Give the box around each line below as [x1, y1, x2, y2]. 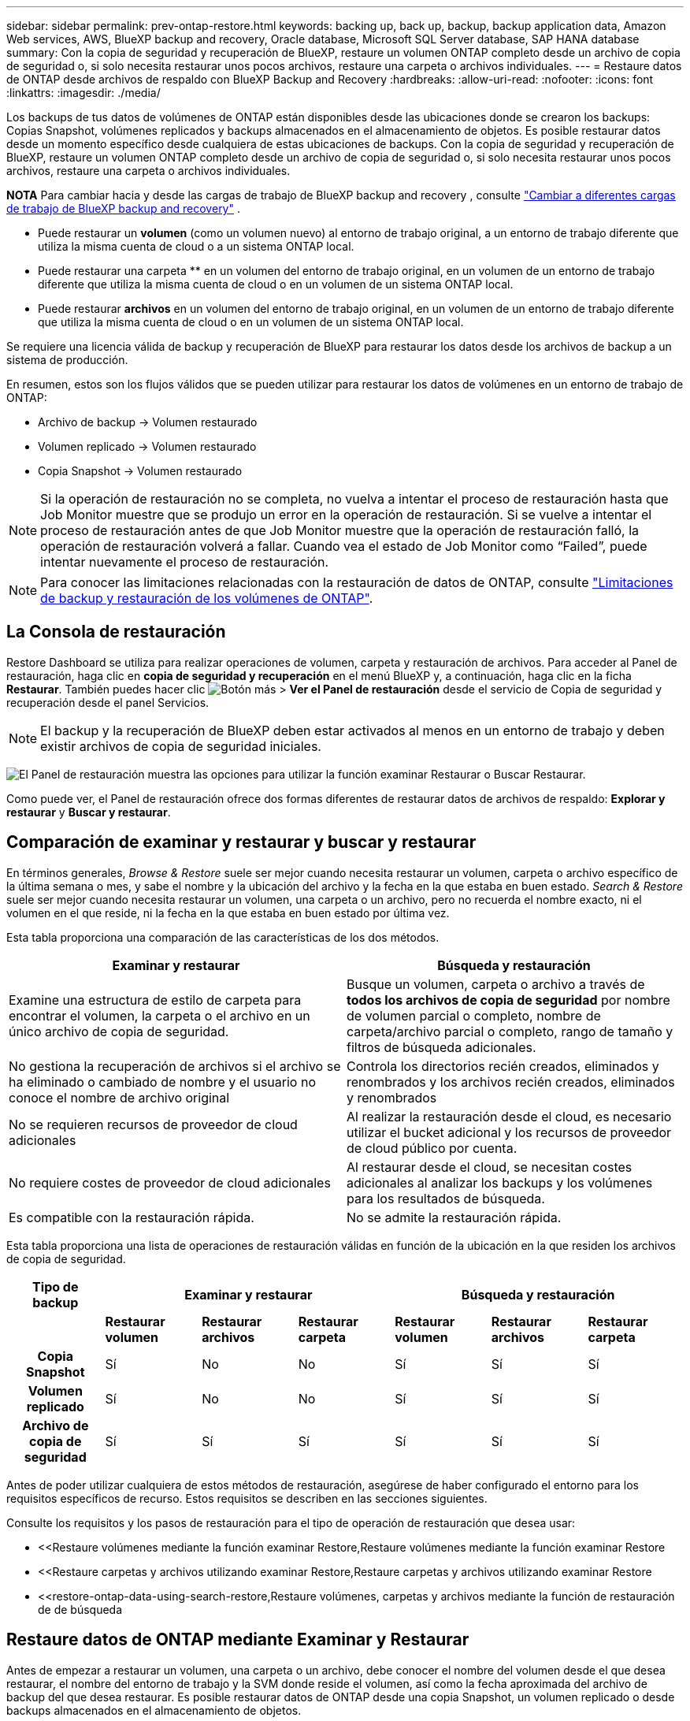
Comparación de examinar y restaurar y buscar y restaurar [6, 832, 477, 853]
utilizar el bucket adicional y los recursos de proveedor [347, 1124, 672, 1140]
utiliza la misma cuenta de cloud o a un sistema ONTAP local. [38, 240, 354, 253]
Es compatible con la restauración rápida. [9, 1209, 254, 1225]
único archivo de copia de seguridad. [9, 1023, 229, 1039]
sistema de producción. [6, 353, 128, 366]
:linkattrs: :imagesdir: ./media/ [6, 86, 161, 99]
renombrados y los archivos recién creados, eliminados [347, 1073, 675, 1090]
